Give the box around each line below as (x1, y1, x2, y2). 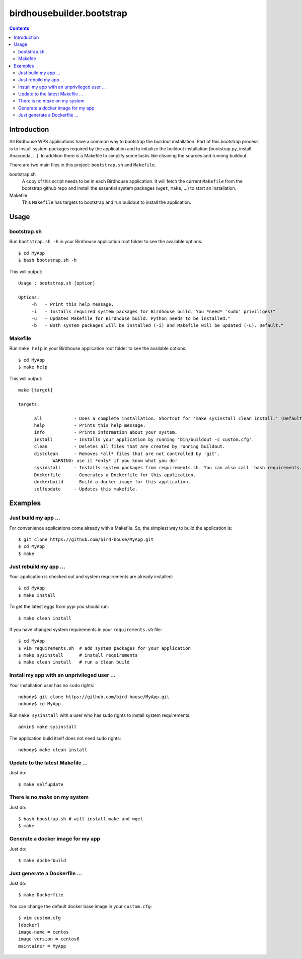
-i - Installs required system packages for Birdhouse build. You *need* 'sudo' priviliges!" (31, 308, 276, 314)
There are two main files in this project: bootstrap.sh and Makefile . (9, 162, 156, 168)
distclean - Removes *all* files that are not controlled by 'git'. (34, 450, 220, 457)
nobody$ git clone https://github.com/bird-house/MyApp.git (18, 694, 170, 700)
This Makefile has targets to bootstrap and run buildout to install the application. (22, 199, 191, 205)
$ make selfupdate (18, 781, 64, 787)
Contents (9, 25, 30, 31)
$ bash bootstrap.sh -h (18, 257, 77, 263)
